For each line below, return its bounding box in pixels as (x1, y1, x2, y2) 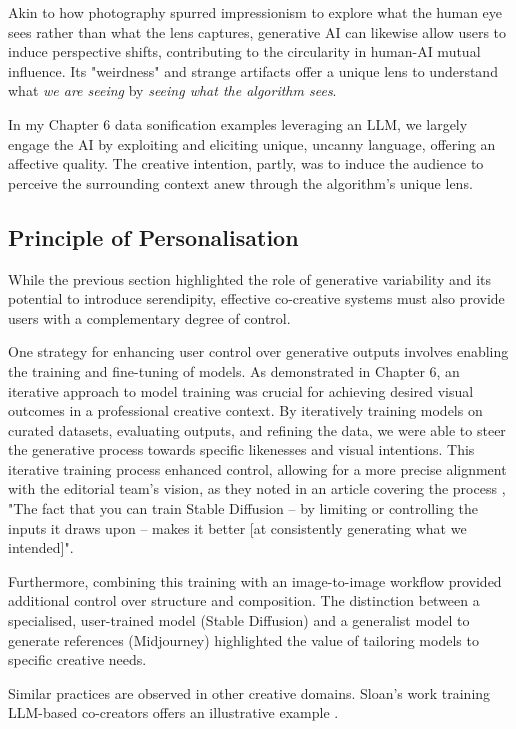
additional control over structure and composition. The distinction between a (8, 590, 480, 611)
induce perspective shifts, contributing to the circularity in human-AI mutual (8, 41, 481, 62)
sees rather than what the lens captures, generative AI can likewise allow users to (8, 21, 507, 42)
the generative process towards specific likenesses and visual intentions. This (8, 439, 475, 460)
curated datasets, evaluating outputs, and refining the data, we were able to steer (8, 419, 506, 440)
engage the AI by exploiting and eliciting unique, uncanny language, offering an (8, 133, 496, 154)
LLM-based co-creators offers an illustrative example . (8, 702, 339, 723)
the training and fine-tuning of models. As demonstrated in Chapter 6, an (8, 360, 460, 381)
